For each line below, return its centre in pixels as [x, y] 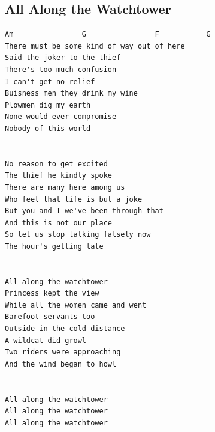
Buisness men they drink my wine [71, 93]
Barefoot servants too [50, 317]
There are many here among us [65, 187]
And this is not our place [58, 223]
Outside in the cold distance [65, 329]
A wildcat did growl [46, 340]
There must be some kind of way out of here [95, 46]
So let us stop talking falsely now [78, 235]
